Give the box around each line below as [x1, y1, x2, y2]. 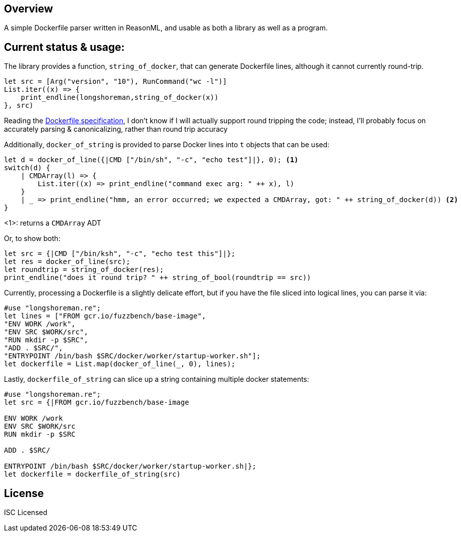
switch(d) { [4, 164, 50, 172]
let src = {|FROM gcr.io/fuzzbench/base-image [4, 398, 189, 407]
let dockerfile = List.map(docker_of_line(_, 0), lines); [4, 360, 235, 368]
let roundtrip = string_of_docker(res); [4, 266, 164, 274]
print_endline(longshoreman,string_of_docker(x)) [20, 93, 219, 102]
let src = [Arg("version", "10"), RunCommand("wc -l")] [4, 77, 227, 86]
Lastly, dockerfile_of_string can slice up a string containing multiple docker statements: [4, 375, 309, 384]
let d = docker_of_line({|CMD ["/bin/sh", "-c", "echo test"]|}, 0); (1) [4, 156, 299, 164]
